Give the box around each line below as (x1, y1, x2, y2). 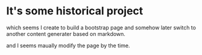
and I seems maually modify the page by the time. (6, 42, 130, 49)
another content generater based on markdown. (6, 30, 125, 37)
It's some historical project (6, 4, 144, 18)
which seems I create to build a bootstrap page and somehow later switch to (6, 24, 196, 31)
